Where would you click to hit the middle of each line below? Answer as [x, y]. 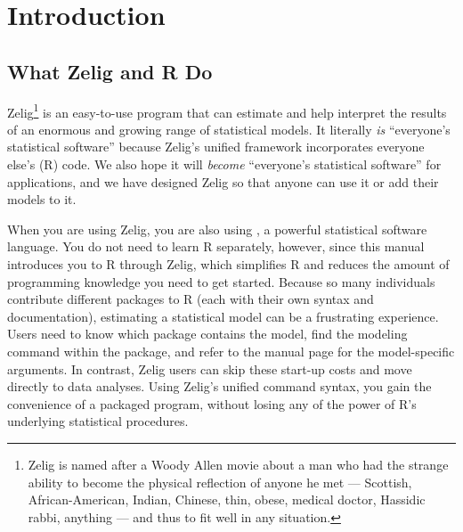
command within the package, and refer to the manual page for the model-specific [231, 351]
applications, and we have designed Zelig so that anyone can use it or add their [223, 181]
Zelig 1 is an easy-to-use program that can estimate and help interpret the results [227, 110]
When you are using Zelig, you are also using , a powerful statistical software [217, 229]
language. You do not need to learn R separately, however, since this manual [216, 246]
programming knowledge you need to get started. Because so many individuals [221, 281]
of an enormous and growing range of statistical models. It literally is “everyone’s [229, 129]
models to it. [42, 199]
